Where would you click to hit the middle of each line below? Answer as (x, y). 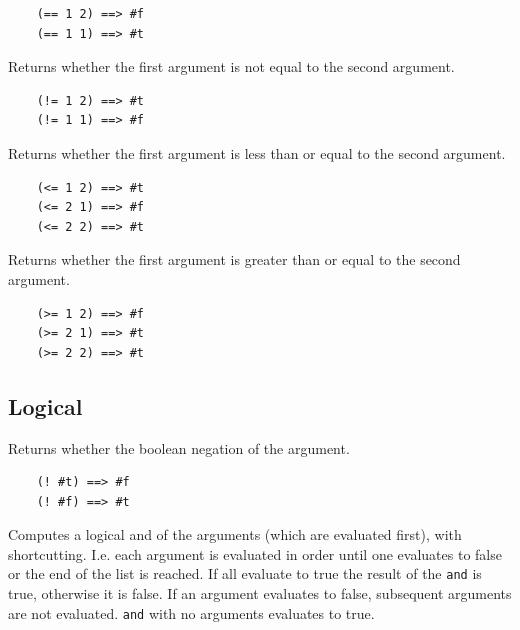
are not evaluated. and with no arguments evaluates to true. (191, 612)
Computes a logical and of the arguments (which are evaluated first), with (235, 534)
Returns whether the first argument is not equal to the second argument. (231, 66)
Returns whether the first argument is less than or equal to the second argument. (257, 152)
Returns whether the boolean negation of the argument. (179, 447)
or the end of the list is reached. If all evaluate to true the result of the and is (245, 573)
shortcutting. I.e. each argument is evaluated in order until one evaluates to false (255, 553)
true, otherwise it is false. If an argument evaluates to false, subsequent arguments (260, 593)
